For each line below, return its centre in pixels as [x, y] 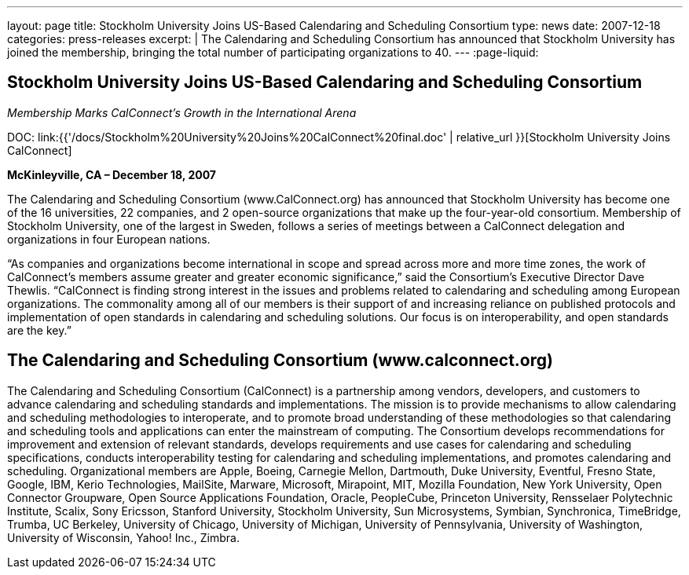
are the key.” [39, 330]
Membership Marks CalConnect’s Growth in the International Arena [182, 112]
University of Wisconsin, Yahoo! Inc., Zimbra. [123, 537]
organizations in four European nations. [109, 239]
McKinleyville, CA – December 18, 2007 [112, 174]
